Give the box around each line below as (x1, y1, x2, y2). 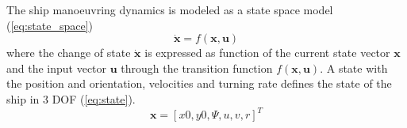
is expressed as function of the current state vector (144, 44, 390, 61)
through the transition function (121, 59, 273, 76)
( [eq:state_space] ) (6, 17, 94, 33)
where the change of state (6, 44, 131, 61)
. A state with (320, 59, 388, 76)
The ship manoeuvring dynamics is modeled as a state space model (6, 2, 333, 17)
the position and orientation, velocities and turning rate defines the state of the (6, 75, 392, 92)
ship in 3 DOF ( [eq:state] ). (6, 90, 136, 107)
